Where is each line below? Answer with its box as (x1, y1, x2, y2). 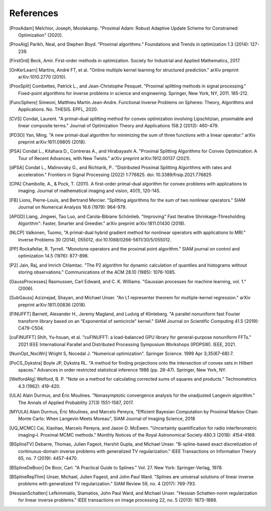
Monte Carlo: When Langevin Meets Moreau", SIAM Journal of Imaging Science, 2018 (18, 415, 195, 422)
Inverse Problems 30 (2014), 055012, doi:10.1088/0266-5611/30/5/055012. (18, 236, 172, 242)
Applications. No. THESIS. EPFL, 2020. (18, 106, 98, 113)
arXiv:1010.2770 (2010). (18, 73, 67, 80)
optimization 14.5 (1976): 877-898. (18, 253, 89, 259)
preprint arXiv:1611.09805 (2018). (18, 139, 86, 145)
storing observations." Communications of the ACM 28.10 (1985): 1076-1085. (18, 269, 176, 275)
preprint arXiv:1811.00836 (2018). (18, 302, 86, 308)
